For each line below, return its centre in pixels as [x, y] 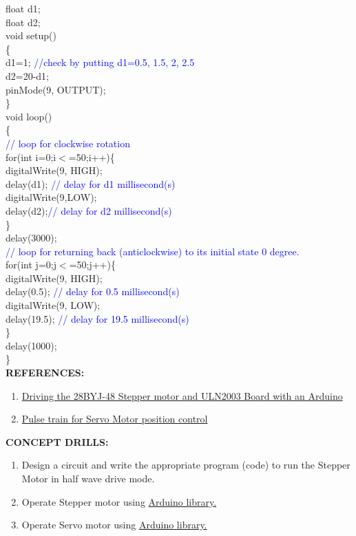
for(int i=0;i [31, 157]
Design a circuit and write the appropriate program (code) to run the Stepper [186, 465]
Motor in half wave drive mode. [88, 478]
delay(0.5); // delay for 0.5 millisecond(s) [93, 291]
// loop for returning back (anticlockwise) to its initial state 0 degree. [153, 251]
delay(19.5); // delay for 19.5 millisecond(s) [97, 318]
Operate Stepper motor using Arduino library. [119, 501]
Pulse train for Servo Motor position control [115, 419]
